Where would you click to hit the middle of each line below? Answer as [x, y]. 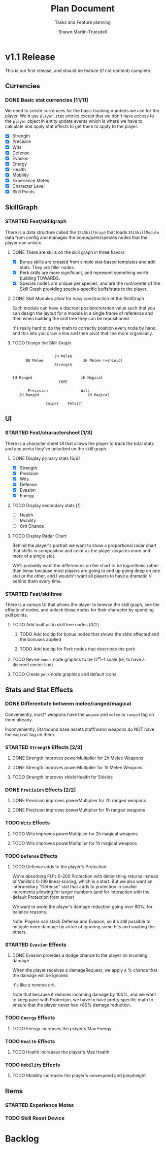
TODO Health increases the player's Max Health [61, 1052]
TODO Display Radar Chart [39, 536]
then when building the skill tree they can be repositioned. [71, 318]
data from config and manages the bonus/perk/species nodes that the [76, 237]
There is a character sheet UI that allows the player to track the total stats [80, 443]
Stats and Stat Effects [39, 690]
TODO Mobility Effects [33, 1065]
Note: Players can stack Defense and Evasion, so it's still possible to [81, 921]
